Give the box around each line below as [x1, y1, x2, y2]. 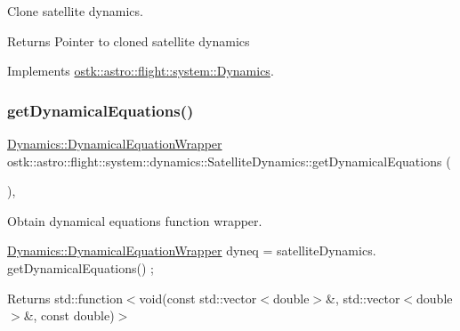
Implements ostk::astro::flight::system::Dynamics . [7, 61, 274, 80]
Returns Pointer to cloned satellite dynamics [7, 31, 250, 50]
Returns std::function [7, 288, 123, 307]
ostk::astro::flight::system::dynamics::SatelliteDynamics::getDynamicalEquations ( [7, 151, 451, 170]
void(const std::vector [139, 288, 257, 307]
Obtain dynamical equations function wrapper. [7, 211, 262, 230]
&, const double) [23, 306, 115, 325]
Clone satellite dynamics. [7, 2, 143, 20]
